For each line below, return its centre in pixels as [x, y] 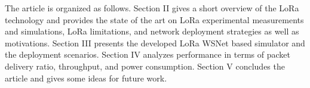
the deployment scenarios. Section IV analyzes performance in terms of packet [148, 54]
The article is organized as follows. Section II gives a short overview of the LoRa [152, 8]
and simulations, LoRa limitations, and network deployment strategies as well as [152, 31]
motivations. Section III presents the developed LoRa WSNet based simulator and [155, 43]
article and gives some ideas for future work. [86, 78]
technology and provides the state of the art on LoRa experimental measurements [154, 19]
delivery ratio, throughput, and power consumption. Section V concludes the [145, 66]
